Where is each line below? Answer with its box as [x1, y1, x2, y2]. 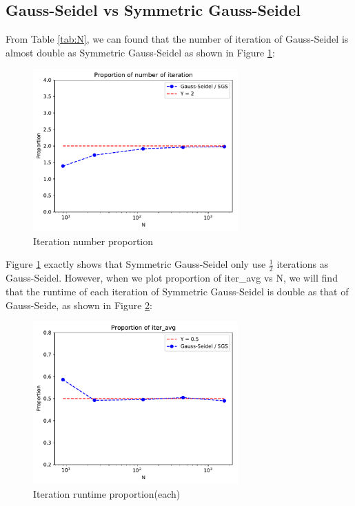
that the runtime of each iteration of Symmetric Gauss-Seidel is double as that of [6, 284, 349, 298]
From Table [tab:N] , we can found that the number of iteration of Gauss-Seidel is [6, 32, 349, 46]
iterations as [276, 257, 329, 271]
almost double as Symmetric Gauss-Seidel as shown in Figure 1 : [6, 45, 275, 59]
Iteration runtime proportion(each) [33, 486, 181, 500]
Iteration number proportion [33, 233, 154, 248]
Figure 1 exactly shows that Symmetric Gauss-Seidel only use [6, 257, 266, 271]
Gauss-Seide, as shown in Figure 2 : [6, 297, 152, 312]
